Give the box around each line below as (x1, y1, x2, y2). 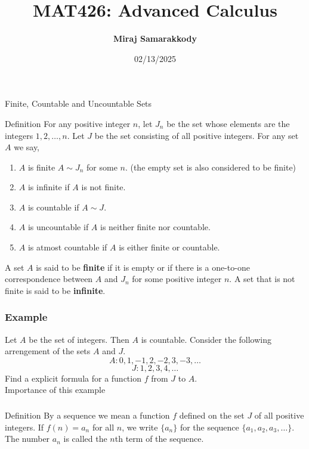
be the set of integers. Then (29, 333, 129, 345)
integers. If (5, 420, 44, 433)
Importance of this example (5, 383, 106, 396)
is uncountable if (27, 221, 89, 233)
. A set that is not (229, 273, 295, 285)
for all (92, 420, 115, 433)
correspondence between (5, 273, 93, 285)
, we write (122, 420, 158, 433)
